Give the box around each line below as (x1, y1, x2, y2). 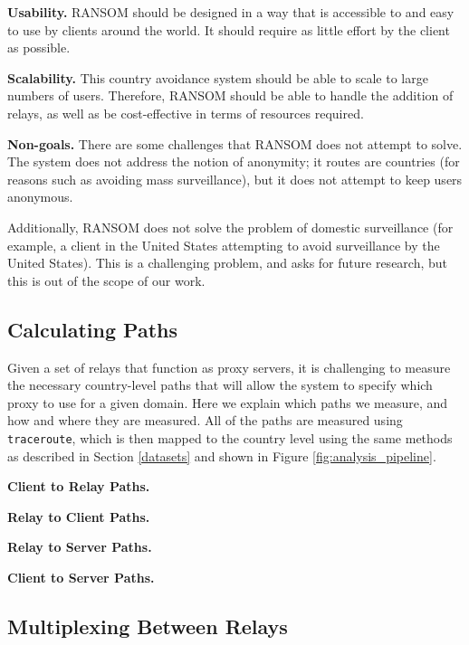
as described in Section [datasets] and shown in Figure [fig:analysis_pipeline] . (7, 446, 436, 465)
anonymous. (7, 187, 73, 206)
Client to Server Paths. (7, 567, 155, 586)
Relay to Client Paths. (7, 507, 150, 526)
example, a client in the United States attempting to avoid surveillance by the (7, 235, 440, 254)
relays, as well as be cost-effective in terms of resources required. (7, 103, 364, 122)
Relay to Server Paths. (7, 537, 152, 556)
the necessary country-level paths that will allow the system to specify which (7, 375, 433, 394)
